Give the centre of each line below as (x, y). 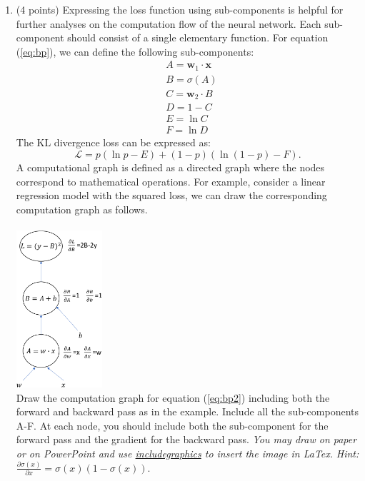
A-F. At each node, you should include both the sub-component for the (172, 425)
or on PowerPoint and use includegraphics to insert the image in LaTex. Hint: (187, 453)
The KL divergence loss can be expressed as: (113, 142)
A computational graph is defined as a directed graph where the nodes (170, 167)
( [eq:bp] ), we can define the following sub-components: (135, 51)
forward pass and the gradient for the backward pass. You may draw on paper (186, 439)
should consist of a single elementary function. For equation (198, 37)
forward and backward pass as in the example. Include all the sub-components (187, 411)
